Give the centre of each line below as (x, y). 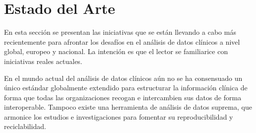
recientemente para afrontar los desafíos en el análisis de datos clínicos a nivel (122, 41)
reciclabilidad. (25, 126)
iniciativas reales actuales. (43, 61)
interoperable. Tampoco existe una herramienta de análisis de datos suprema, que (128, 107)
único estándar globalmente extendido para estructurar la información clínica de (126, 88)
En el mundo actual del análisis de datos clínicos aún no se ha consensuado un (123, 78)
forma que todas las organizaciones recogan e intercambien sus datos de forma (123, 97)
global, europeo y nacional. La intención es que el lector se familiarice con (116, 51)
